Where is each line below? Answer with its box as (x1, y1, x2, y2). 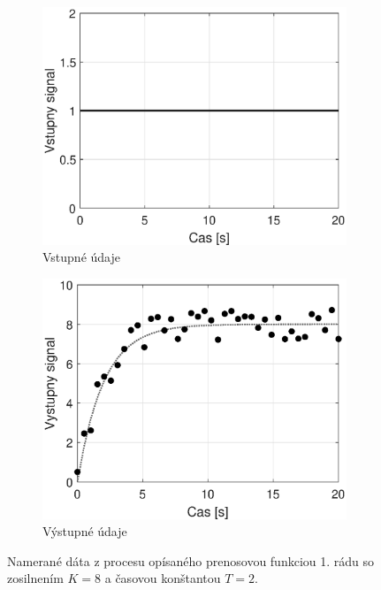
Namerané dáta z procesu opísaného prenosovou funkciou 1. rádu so (7, 551, 375, 570)
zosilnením (7, 569, 64, 587)
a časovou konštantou (104, 569, 221, 587)
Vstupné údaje (42, 248, 120, 266)
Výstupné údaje (42, 522, 127, 540)
